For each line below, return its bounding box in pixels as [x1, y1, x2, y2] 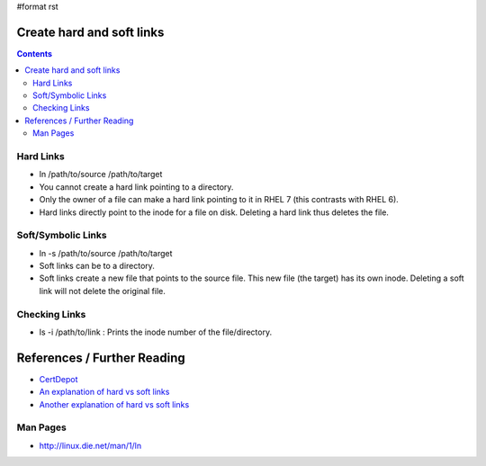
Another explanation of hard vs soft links [39, 399, 190, 409]
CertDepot [39, 373, 78, 384]
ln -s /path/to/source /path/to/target [39, 247, 173, 258]
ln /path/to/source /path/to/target [39, 169, 163, 180]
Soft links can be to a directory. [39, 261, 155, 272]
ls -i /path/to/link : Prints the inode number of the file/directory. [39, 327, 273, 337]
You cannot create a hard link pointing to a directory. [39, 181, 234, 193]
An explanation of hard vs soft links [39, 387, 170, 398]
